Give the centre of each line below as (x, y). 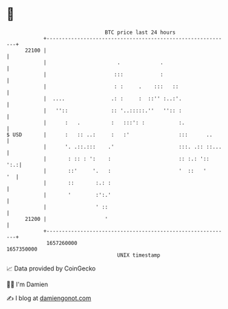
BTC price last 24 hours (140, 32)
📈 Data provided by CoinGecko (51, 268)
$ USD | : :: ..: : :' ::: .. (110, 135)
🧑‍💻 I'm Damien (27, 284)
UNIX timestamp (139, 255)
